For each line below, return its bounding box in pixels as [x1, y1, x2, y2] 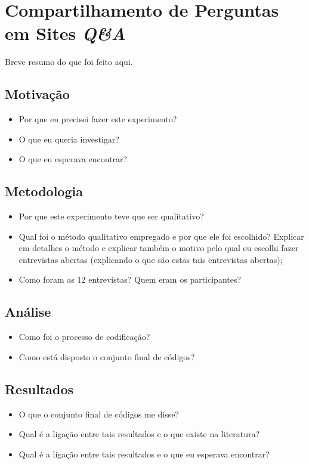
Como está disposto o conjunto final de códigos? [18, 350, 195, 363]
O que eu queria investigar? [18, 132, 119, 145]
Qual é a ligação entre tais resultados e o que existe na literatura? [18, 428, 260, 440]
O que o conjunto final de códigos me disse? [18, 407, 179, 420]
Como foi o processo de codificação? [18, 330, 150, 343]
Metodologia [5, 182, 83, 200]
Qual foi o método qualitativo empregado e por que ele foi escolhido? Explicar [18, 230, 304, 242]
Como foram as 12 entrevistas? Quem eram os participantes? [18, 273, 242, 286]
